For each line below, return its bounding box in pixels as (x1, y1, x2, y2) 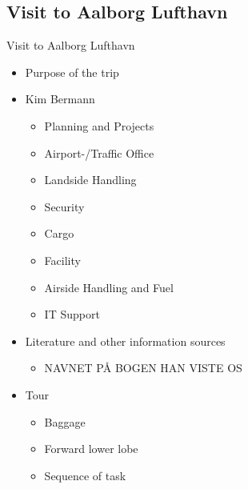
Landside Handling (44, 171, 137, 188)
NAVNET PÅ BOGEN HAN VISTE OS (44, 359, 242, 376)
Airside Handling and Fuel (44, 279, 174, 295)
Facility (44, 251, 81, 268)
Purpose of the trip (25, 63, 119, 80)
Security (44, 198, 85, 214)
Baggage (44, 413, 86, 430)
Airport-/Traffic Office (44, 144, 154, 161)
